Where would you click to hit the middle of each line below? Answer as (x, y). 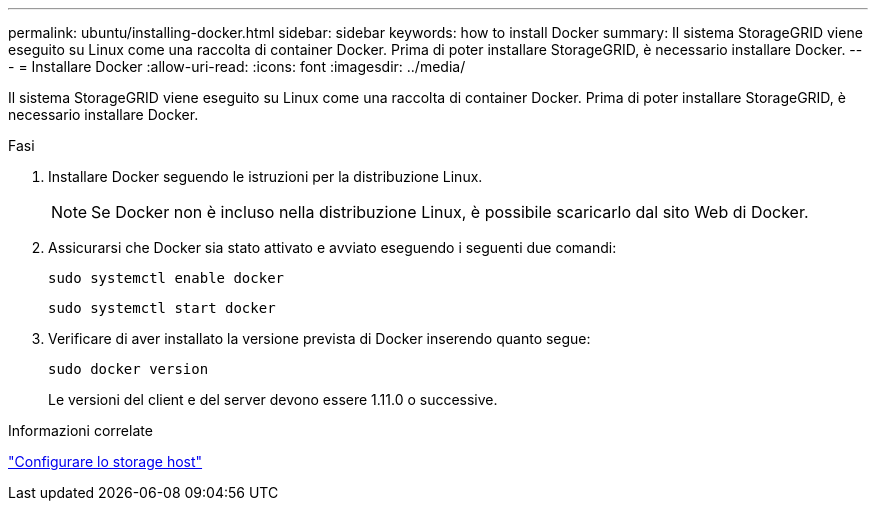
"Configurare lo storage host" (105, 461)
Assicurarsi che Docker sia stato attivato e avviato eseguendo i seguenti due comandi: (332, 247)
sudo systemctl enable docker (166, 278)
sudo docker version (128, 369)
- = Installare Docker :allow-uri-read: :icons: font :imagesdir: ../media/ (237, 66)
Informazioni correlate (80, 430)
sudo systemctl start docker (162, 308)
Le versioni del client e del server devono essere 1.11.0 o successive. (273, 399)
